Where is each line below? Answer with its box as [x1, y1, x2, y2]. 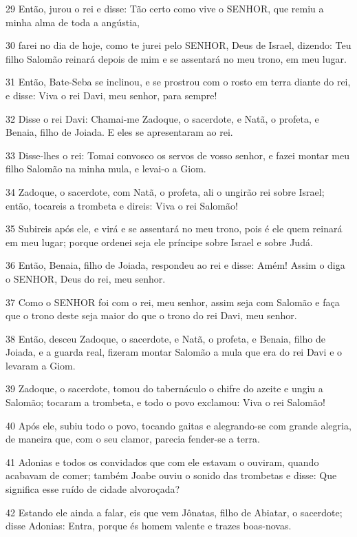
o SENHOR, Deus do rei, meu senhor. [6, 271, 166, 285]
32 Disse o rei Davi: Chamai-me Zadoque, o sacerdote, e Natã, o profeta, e [6, 111, 319, 125]
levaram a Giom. [6, 358, 76, 372]
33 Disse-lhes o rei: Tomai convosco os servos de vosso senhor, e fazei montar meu [6, 148, 349, 162]
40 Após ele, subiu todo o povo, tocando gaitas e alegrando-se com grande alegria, [6, 418, 351, 432]
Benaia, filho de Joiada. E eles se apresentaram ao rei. [6, 125, 233, 139]
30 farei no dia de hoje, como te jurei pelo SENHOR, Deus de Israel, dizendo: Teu [6, 38, 351, 52]
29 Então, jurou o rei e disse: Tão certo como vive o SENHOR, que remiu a [6, 1, 324, 15]
